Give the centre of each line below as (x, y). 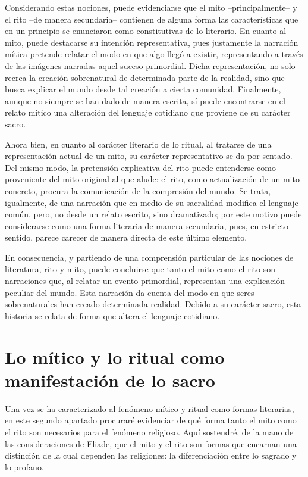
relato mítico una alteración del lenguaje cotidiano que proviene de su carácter (148, 112)
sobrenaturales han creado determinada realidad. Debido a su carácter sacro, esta (153, 304)
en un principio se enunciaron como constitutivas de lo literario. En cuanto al (146, 31)
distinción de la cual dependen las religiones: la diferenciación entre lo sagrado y (151, 455)
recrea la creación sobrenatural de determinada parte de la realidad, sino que (145, 77)
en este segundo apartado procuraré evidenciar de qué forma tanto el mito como (151, 420)
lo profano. (24, 467)
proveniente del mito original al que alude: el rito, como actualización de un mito (152, 179)
